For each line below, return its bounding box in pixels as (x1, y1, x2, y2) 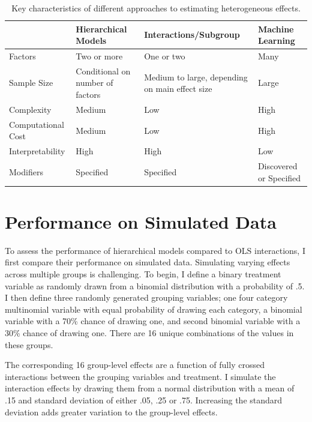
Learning (257, 34, 295, 47)
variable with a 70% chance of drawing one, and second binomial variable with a (5, 315, 301, 327)
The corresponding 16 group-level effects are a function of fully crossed (5, 358, 265, 371)
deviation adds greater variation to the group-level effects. (5, 405, 218, 418)
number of (76, 76, 113, 89)
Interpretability (9, 145, 65, 157)
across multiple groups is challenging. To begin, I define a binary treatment (5, 268, 281, 280)
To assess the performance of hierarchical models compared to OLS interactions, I (5, 244, 305, 256)
